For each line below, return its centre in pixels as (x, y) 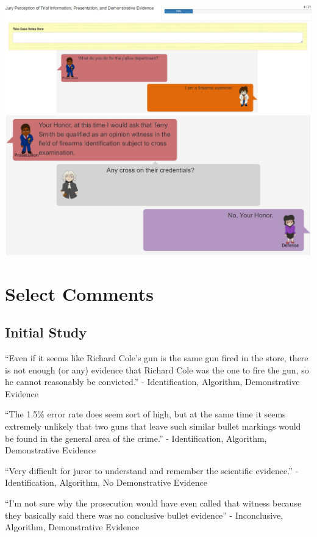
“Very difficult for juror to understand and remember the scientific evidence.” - (152, 470)
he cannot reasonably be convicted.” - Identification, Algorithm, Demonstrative (152, 382)
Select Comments (79, 293)
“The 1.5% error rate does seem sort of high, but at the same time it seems (145, 414)
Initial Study (46, 332)
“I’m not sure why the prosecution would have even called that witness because (153, 503)
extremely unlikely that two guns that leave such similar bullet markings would (153, 426)
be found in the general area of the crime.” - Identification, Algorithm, (136, 438)
